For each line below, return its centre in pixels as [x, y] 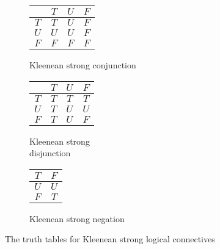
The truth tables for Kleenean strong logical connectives [110, 239]
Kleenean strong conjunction [83, 65]
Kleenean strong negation [77, 218]
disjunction [50, 153]
